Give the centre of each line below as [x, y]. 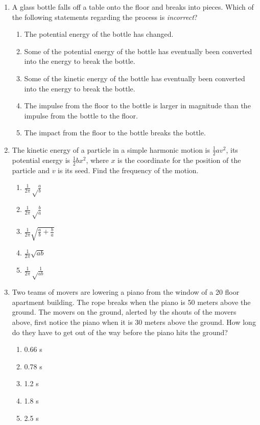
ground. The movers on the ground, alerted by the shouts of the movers [124, 312]
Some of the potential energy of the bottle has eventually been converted [138, 51]
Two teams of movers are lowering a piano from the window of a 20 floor [126, 292]
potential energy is [41, 160]
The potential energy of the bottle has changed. [99, 34]
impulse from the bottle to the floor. [81, 115]
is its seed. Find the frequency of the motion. [128, 170]
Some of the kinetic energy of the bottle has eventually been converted [135, 78]
